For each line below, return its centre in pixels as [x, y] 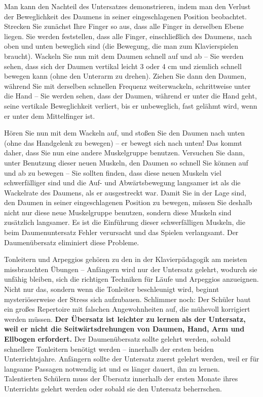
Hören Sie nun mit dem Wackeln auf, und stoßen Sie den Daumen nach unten [125, 133]
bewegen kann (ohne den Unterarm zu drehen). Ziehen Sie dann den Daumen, [125, 76]
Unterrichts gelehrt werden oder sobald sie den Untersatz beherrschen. [113, 388]
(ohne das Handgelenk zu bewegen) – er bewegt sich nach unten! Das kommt [123, 142]
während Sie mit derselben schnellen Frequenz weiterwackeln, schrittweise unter [127, 86]
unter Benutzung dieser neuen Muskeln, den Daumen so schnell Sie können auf [126, 162]
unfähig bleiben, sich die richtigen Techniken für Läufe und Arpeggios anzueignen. [131, 279]
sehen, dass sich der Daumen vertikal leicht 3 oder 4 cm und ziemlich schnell [123, 66]
